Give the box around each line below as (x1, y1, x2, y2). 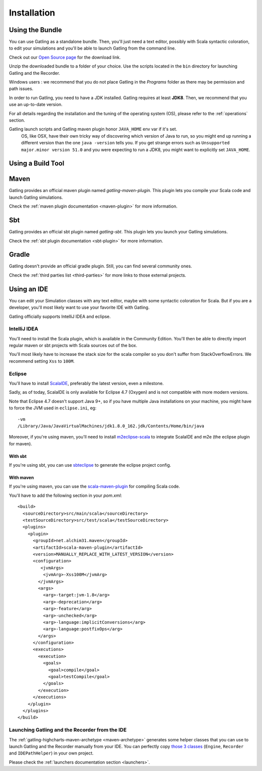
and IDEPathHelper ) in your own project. (9, 750, 94, 756)
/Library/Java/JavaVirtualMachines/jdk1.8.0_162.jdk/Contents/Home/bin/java (17, 423, 205, 429)
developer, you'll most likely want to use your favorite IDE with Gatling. (9, 304, 150, 311)
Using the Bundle (9, 26, 62, 34)
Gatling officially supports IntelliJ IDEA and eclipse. (9, 314, 111, 319)
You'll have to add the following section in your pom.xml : (9, 492, 122, 498)
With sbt (9, 453, 27, 459)
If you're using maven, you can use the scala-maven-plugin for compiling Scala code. (9, 484, 180, 490)
